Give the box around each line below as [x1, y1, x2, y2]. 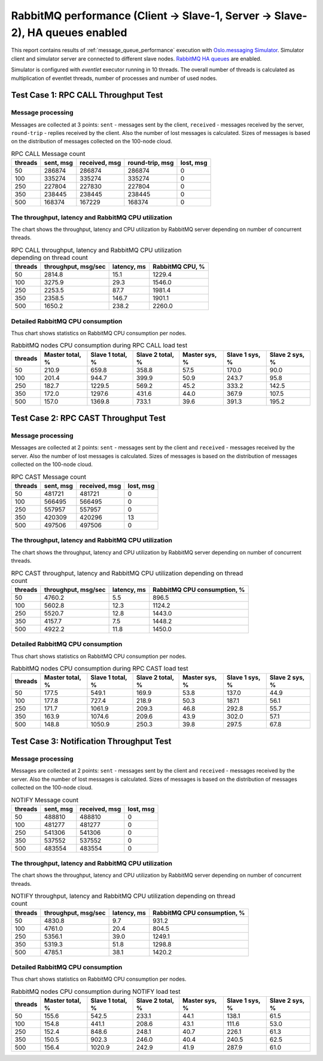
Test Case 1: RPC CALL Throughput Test [11, 90, 163, 100]
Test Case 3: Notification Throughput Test [11, 736, 172, 746]
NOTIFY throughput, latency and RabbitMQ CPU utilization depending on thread [11, 892, 236, 900]
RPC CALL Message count [11, 150, 86, 158]
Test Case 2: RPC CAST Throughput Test [11, 413, 166, 423]
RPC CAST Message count [11, 473, 87, 481]
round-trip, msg [127, 159, 174, 167]
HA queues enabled [27, 26, 127, 39]
